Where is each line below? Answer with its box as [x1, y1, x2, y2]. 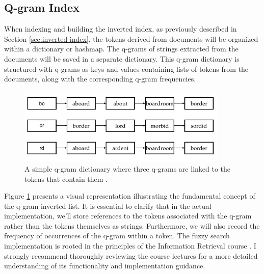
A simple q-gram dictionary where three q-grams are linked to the [24, 163, 231, 174]
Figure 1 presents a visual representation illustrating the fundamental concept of [4, 190, 255, 201]
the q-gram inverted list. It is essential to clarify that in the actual [4, 200, 212, 211]
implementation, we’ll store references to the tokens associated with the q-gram [4, 210, 252, 221]
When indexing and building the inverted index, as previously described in [4, 23, 237, 34]
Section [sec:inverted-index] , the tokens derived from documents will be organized [4, 33, 258, 44]
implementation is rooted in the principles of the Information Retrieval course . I [4, 240, 256, 251]
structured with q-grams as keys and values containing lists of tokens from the [4, 63, 249, 74]
